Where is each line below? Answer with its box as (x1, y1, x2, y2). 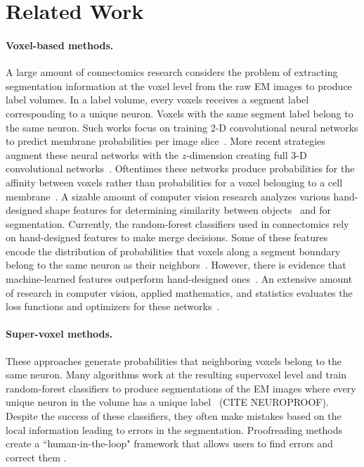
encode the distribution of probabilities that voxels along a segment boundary (6, 243, 341, 258)
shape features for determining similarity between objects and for (45, 203, 331, 217)
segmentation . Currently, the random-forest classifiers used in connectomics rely (6, 216, 349, 231)
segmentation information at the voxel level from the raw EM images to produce (6, 78, 352, 93)
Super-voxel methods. (6, 326, 113, 341)
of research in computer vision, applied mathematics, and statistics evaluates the (6, 285, 353, 300)
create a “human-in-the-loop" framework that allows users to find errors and (6, 436, 333, 451)
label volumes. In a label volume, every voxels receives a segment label (6, 92, 309, 107)
